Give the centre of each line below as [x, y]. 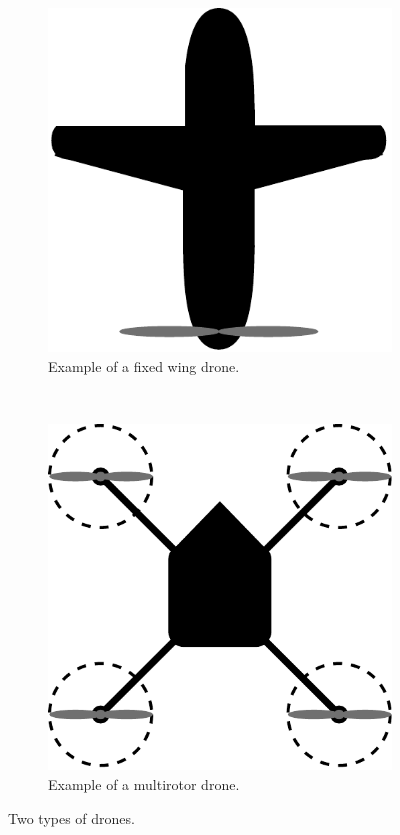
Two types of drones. [71, 817]
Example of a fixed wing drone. [144, 365]
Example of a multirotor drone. [144, 784]
